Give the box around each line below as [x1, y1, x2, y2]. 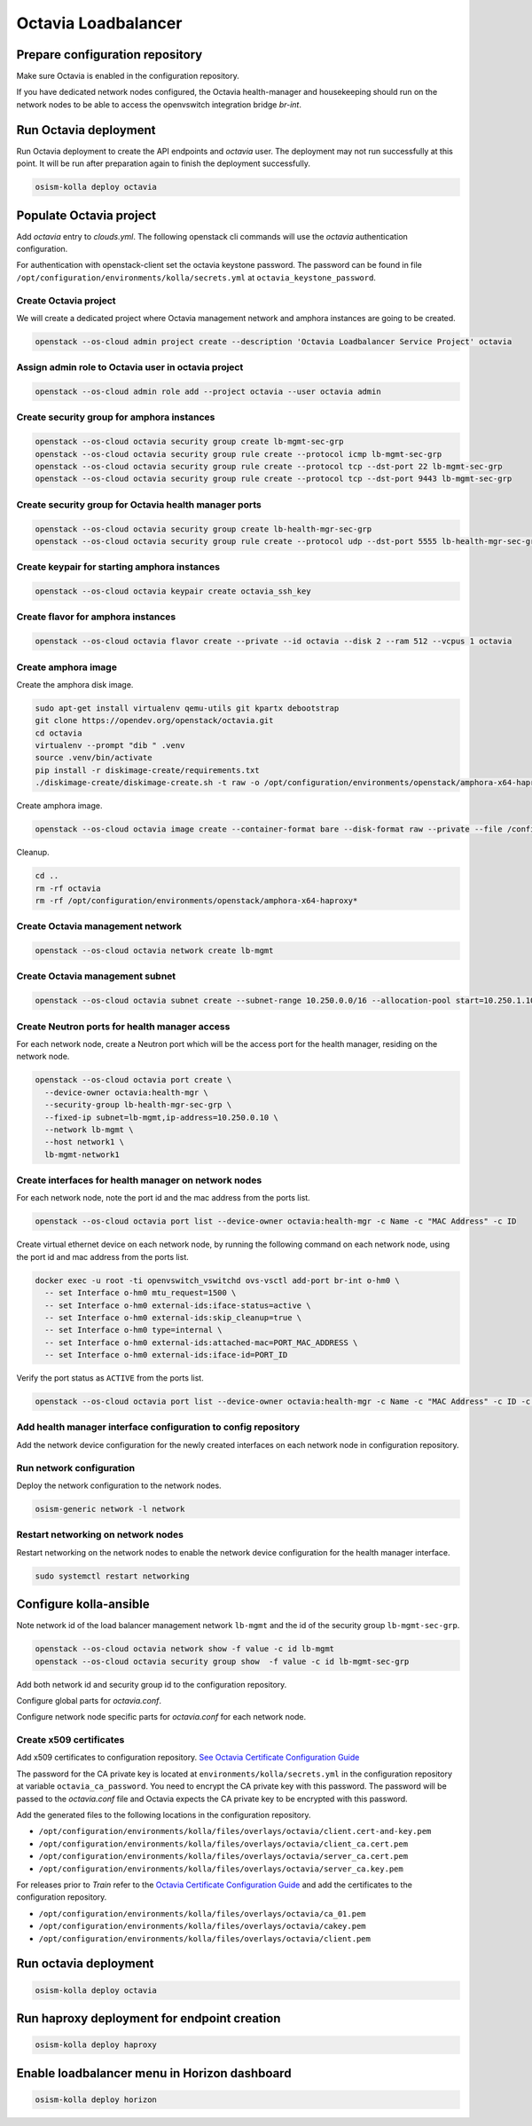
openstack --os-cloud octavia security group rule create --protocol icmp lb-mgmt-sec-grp [35, 449, 442, 459]
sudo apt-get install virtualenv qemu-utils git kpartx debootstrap [35, 703, 340, 713]
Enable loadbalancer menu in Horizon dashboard [16, 2066, 292, 2081]
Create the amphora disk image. [16, 679, 134, 689]
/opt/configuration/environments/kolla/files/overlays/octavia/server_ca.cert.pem [38, 1851, 408, 1862]
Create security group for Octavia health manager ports [16, 498, 262, 510]
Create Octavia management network [16, 920, 182, 933]
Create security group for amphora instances [16, 411, 215, 423]
